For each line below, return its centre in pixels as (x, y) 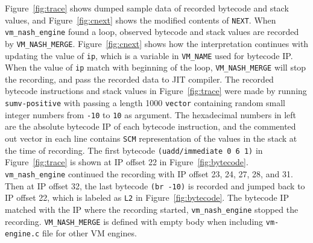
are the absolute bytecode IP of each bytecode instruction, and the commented (150, 126)
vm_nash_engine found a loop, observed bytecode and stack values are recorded (152, 32)
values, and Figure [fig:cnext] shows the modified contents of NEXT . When (141, 20)
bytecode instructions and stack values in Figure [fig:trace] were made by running (156, 91)
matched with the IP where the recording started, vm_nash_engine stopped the (152, 209)
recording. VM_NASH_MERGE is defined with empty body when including (134, 221)
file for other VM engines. (89, 233)
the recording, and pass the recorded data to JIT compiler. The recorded (139, 79)
